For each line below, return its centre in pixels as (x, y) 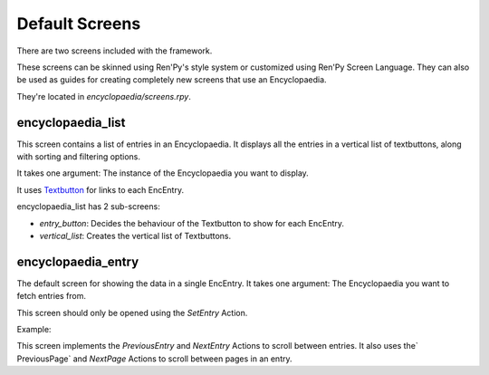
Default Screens (79, 24)
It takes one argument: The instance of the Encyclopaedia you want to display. (163, 173)
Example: (34, 330)
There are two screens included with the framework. (115, 51)
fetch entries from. (51, 296)
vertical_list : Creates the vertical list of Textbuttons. (135, 236)
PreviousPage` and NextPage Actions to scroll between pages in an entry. (154, 359)
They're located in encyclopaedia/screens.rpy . (104, 96)
